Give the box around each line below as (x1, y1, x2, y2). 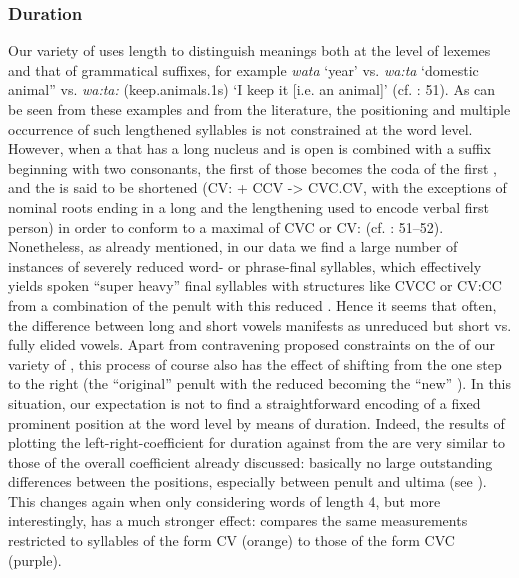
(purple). (8, 549, 62, 570)
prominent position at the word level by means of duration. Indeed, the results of (8, 412, 505, 433)
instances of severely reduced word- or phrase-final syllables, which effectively (8, 255, 482, 276)
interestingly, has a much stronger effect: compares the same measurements (8, 510, 468, 531)
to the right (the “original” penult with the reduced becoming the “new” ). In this (8, 373, 512, 394)
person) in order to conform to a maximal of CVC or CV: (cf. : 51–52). (8, 216, 444, 237)
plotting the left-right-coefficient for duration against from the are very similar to (8, 432, 506, 453)
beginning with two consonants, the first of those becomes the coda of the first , (8, 157, 497, 178)
